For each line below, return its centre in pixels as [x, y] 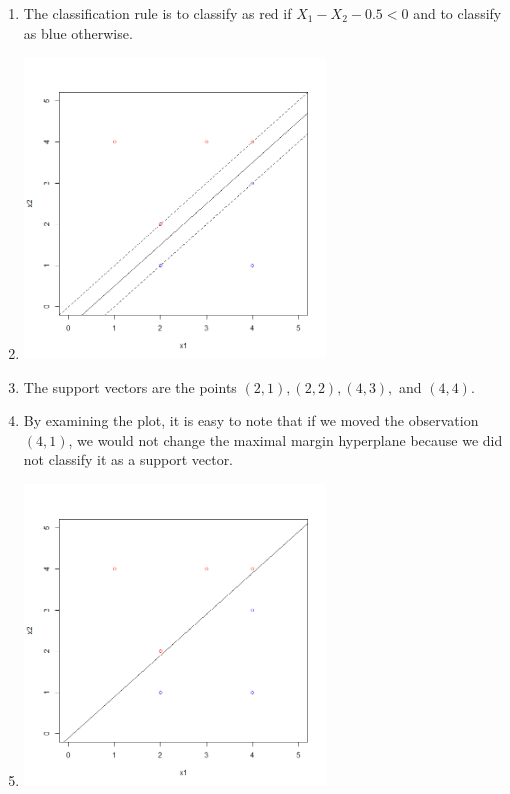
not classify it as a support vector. [128, 459]
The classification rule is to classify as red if [157, 13]
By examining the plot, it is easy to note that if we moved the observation [251, 420]
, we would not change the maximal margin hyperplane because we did [285, 439]
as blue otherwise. [78, 32]
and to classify [457, 13]
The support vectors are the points [130, 386]
